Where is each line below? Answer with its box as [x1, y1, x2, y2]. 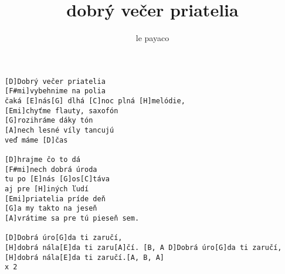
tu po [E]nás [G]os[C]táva [5, 175, 110, 184]
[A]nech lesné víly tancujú [5, 126, 114, 134]
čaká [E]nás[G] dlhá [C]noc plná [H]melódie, [5, 97, 185, 106]
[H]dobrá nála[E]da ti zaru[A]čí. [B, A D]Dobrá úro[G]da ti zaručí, [5, 243, 282, 252]
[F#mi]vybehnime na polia [5, 87, 106, 96]
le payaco [135, 32, 169, 44]
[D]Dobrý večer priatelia [5, 77, 106, 86]
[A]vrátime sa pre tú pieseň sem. [5, 214, 140, 222]
